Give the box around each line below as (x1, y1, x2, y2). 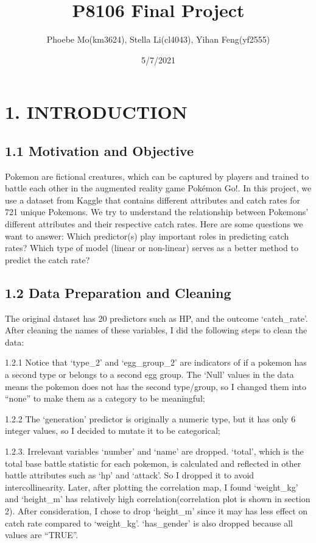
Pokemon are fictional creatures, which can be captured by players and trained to (5, 169, 309, 182)
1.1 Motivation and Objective (5, 141, 194, 160)
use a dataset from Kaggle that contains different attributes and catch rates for (5, 193, 301, 206)
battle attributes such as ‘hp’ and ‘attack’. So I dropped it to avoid (5, 469, 255, 481)
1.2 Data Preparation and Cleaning (5, 283, 231, 302)
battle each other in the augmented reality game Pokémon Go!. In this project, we (5, 182, 312, 194)
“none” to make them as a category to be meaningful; (5, 392, 205, 405)
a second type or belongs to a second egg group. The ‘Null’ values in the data (5, 368, 294, 381)
